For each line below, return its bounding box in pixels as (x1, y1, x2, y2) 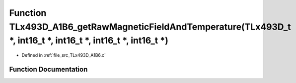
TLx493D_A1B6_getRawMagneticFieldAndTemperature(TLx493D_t (9, 21, 291, 32)
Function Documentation (9, 65, 88, 74)
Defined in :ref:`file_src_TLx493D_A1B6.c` (21, 52, 106, 58)
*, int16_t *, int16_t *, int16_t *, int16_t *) (9, 35, 168, 46)
